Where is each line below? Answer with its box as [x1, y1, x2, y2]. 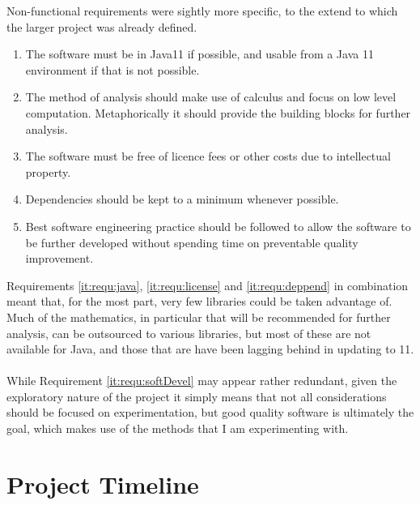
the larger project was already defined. [6, 18, 197, 35]
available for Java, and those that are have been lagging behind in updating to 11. [6, 340, 414, 357]
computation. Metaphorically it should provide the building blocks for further [25, 104, 411, 121]
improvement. [25, 250, 94, 267]
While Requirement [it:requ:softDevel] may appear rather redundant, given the [6, 372, 397, 389]
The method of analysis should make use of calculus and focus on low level [25, 88, 397, 105]
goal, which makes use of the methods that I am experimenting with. [6, 420, 349, 437]
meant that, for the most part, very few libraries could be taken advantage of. [6, 293, 392, 310]
